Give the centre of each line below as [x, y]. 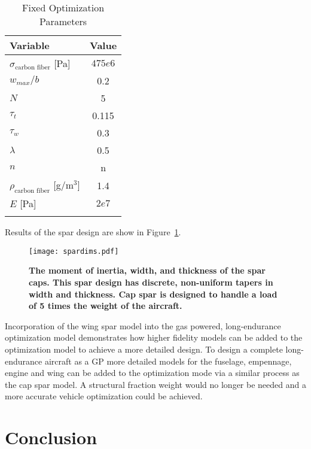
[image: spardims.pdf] [74, 251]
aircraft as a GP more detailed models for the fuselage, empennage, [168, 361]
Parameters [63, 21]
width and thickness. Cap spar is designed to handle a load [153, 294]
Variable [30, 45]
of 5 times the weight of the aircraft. [106, 306]
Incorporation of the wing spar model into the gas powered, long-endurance [143, 325]
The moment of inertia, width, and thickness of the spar [147, 270]
